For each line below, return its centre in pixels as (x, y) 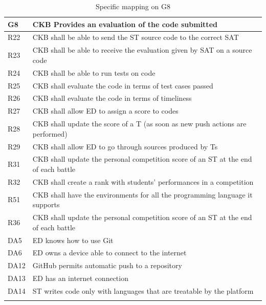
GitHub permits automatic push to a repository (107, 265)
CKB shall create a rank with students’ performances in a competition (143, 181)
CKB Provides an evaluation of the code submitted (125, 24)
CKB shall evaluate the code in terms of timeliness (112, 98)
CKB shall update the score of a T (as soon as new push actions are (139, 124)
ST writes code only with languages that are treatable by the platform (143, 290)
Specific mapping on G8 (133, 6)
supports (46, 204)
